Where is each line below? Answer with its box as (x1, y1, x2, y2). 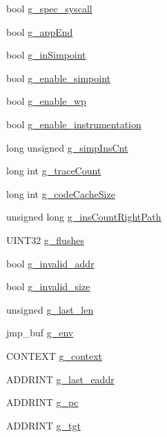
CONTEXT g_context (6, 348, 103, 363)
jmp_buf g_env (6, 325, 74, 340)
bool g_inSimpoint (6, 48, 86, 62)
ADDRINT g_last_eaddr (6, 372, 115, 386)
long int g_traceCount (6, 163, 101, 178)
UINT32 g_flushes (6, 232, 84, 247)
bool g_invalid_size (6, 279, 90, 294)
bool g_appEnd (6, 24, 73, 39)
